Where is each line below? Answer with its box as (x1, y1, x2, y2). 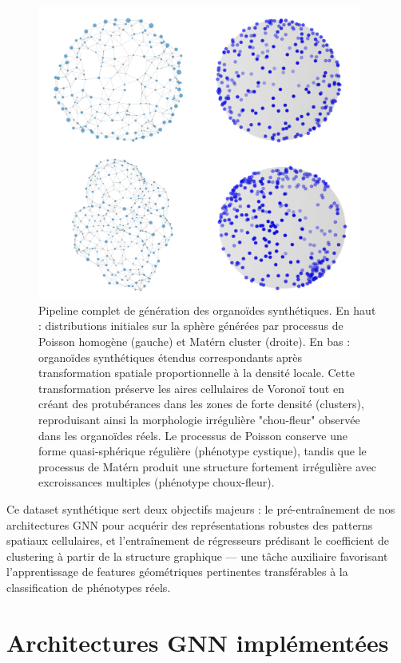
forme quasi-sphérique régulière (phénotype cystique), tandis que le (38, 443, 367, 459)
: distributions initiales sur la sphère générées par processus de (38, 317, 343, 334)
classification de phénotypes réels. (6, 578, 171, 595)
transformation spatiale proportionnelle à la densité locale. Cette (38, 364, 355, 381)
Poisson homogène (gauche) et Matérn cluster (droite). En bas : (38, 332, 351, 349)
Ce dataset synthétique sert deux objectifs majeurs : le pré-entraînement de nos (6, 500, 395, 517)
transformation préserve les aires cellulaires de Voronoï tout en (38, 379, 344, 396)
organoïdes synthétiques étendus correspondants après (38, 348, 303, 365)
